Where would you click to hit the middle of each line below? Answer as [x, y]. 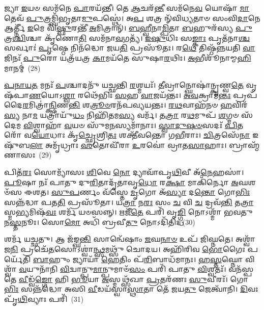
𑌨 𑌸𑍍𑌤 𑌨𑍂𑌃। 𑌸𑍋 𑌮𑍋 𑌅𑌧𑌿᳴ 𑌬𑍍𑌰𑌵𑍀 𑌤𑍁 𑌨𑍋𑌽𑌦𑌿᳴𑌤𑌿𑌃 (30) [100, 222]
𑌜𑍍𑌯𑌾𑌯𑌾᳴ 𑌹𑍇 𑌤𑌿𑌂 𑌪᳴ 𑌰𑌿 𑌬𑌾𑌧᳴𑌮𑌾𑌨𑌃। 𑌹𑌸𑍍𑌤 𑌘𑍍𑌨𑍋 [158, 259]
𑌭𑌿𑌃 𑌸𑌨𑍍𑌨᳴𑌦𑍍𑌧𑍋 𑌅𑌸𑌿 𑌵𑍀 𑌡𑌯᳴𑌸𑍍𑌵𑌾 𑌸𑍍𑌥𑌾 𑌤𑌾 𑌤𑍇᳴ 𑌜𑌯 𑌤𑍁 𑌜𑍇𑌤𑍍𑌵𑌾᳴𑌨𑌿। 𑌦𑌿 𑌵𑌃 [131, 289]
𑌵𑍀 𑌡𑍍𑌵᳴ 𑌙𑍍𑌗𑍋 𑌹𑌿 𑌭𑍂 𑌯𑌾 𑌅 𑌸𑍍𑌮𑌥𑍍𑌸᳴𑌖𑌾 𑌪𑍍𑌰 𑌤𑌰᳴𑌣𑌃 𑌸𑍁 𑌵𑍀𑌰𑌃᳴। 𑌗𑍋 [133, 279]
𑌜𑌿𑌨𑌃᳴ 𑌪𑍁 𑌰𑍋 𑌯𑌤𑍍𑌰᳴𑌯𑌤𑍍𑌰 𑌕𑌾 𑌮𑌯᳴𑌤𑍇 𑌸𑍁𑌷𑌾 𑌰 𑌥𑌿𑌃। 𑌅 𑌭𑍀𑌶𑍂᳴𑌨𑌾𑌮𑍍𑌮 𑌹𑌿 [128, 57]
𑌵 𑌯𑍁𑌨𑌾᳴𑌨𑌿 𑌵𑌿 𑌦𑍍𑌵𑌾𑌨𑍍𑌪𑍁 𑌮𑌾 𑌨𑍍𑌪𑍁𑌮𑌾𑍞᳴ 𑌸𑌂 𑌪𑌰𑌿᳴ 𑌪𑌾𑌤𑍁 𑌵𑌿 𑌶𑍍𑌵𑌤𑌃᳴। [123, 269]
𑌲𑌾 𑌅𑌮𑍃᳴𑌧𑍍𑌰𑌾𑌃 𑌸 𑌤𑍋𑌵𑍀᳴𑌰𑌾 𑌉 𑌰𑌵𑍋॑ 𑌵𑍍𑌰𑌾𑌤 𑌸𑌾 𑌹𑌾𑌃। [128, 145]
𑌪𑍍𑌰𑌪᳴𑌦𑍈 [245, 95]
